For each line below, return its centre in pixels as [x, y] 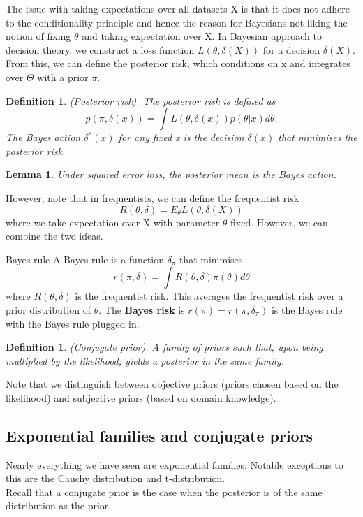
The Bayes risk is [145, 309]
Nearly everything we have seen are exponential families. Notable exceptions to [175, 464]
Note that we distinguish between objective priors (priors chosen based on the [172, 384]
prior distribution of [48, 309]
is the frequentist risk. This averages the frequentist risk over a [209, 296]
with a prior [63, 77]
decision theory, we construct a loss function [100, 49]
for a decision [291, 49]
